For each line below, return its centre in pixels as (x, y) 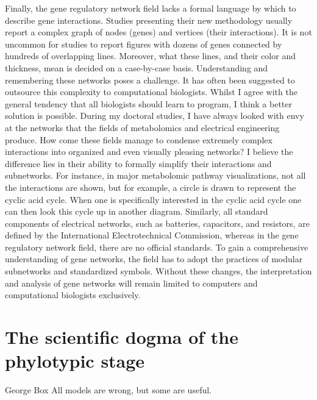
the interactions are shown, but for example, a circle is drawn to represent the (151, 187)
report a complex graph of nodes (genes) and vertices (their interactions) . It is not (158, 32)
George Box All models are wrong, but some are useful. (108, 390)
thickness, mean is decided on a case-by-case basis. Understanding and (137, 67)
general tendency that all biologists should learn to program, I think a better (149, 103)
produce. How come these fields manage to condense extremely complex (139, 139)
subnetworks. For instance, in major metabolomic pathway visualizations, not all (155, 175)
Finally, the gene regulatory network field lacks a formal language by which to (151, 8)
